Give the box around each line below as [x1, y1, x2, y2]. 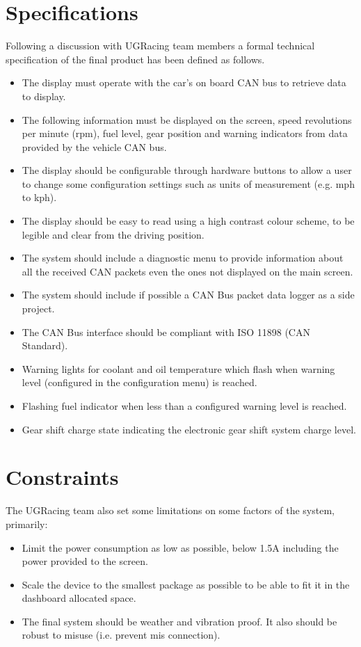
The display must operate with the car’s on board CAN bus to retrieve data [22, 75, 346, 90]
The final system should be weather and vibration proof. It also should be [22, 614, 337, 628]
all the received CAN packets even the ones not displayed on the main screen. [22, 264, 353, 278]
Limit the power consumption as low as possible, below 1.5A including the [22, 540, 339, 554]
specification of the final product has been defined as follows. [6, 51, 265, 66]
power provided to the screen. [22, 554, 148, 568]
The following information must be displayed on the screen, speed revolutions [22, 112, 352, 127]
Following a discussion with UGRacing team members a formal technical [6, 38, 315, 53]
